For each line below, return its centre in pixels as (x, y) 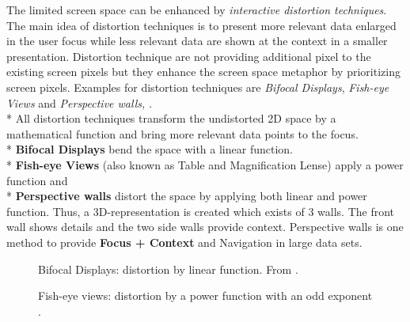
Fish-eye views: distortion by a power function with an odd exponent (205, 295)
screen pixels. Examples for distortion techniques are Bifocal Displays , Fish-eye (198, 87)
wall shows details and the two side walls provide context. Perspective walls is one (205, 227)
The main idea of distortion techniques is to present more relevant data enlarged (201, 25)
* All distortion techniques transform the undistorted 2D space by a (171, 118)
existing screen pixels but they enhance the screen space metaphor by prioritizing (203, 72)
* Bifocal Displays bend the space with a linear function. (150, 149)
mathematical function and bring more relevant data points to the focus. (182, 133)
